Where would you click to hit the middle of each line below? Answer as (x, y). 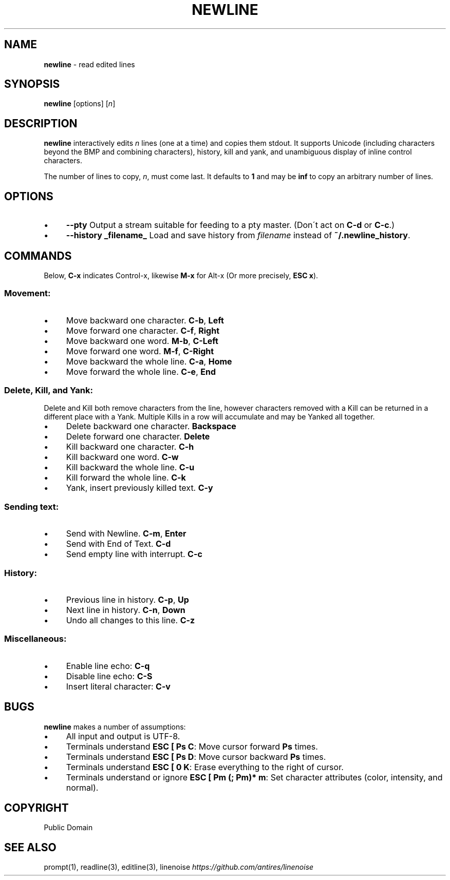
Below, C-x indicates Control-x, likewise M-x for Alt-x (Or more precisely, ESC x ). (181, 275)
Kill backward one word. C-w (122, 457)
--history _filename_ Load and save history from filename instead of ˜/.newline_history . (238, 235)
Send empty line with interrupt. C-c (134, 554)
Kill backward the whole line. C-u (130, 467)
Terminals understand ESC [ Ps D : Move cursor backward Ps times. (196, 757)
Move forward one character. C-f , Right (143, 330)
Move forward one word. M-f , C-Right (140, 351)
